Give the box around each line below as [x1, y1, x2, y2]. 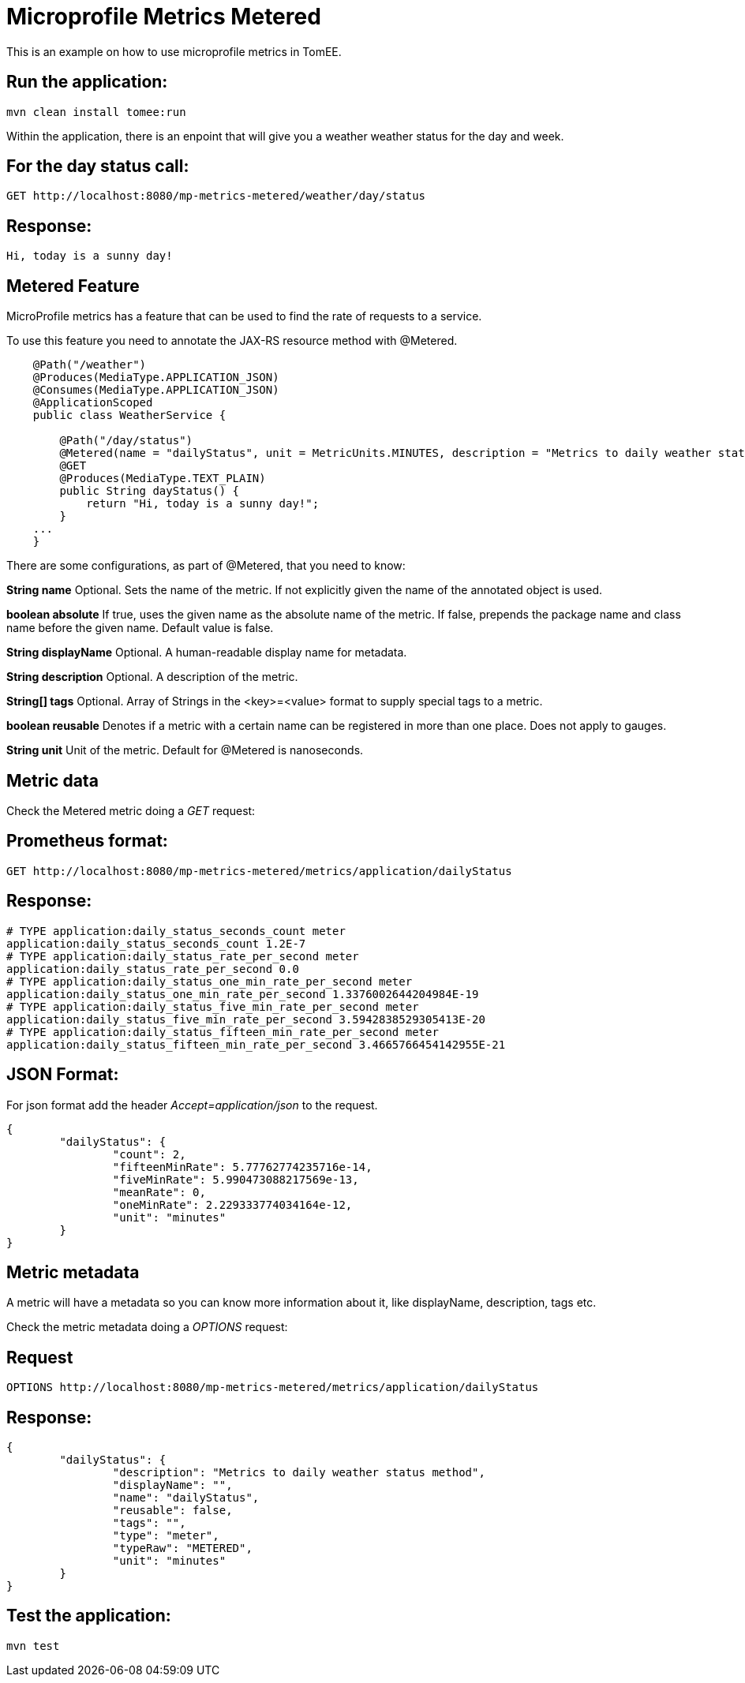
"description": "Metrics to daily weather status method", [112, 1466, 485, 1479]
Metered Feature [6, 275, 140, 296]
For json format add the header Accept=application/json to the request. [6, 1098, 378, 1112]
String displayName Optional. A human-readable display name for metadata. [6, 645, 407, 660]
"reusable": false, [112, 1504, 233, 1517]
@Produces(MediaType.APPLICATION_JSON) [32, 371, 279, 384]
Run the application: [6, 72, 168, 92]
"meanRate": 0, [112, 1185, 206, 1199]
